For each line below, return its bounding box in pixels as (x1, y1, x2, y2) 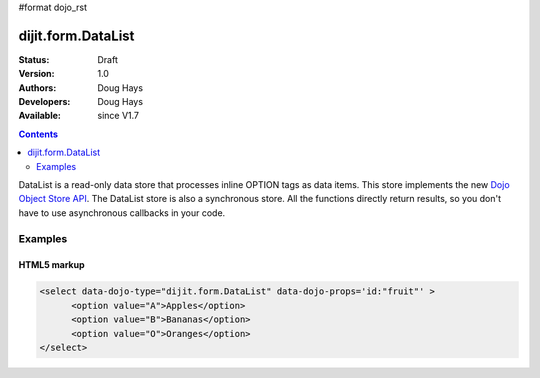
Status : (18, 53, 50, 65)
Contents (18, 128, 59, 140)
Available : (18, 110, 62, 122)
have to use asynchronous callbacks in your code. (18, 206, 226, 219)
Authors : (18, 81, 57, 94)
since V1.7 (97, 110, 140, 122)
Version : (18, 68, 55, 80)
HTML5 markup (18, 259, 85, 271)
